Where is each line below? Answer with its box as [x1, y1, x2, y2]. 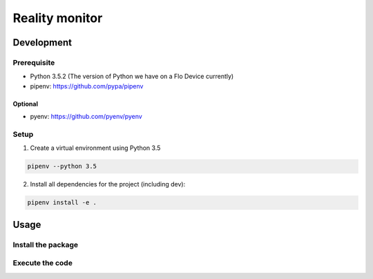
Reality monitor [12, 10, 103, 26]
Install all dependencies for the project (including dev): [30, 180, 186, 189]
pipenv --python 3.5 [27, 162, 97, 171]
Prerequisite [12, 57, 55, 67]
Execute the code [12, 258, 73, 268]
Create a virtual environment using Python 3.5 [30, 144, 161, 152]
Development [12, 37, 73, 48]
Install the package [12, 240, 79, 249]
